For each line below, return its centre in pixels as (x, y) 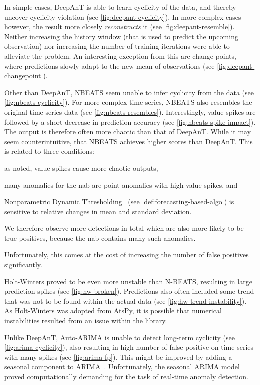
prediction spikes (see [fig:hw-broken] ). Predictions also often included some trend (129, 291)
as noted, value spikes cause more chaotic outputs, (81, 167)
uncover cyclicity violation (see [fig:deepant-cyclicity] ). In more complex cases (123, 16)
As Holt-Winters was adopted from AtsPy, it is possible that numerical (113, 311)
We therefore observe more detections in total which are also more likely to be (124, 228)
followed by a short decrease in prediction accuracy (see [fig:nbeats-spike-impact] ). (130, 121)
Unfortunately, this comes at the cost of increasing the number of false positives (126, 255)
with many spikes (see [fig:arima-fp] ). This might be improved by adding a (118, 357)
